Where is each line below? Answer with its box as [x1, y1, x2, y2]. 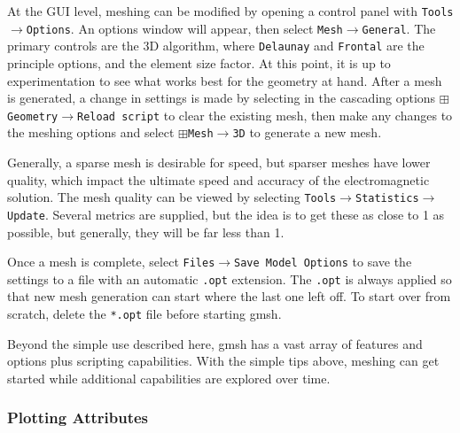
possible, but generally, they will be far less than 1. [7, 222, 285, 241]
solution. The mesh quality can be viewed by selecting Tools [7, 188, 337, 206]
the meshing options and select [7, 123, 175, 142]
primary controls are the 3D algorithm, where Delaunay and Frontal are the [7, 36, 425, 55]
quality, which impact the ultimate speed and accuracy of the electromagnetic [7, 170, 430, 189]
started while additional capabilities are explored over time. [7, 368, 331, 387]
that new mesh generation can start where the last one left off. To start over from [7, 287, 451, 305]
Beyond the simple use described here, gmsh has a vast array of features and [7, 334, 423, 352]
